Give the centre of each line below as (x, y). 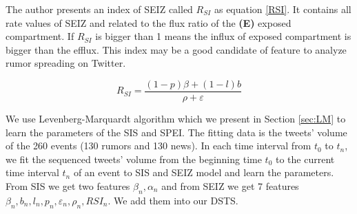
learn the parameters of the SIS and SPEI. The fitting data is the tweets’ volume (176, 132)
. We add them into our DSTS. (173, 200)
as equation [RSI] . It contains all (283, 9)
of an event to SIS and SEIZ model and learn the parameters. (204, 172)
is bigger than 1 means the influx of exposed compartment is (223, 36)
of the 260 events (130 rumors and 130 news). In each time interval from (159, 146)
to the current (305, 159)
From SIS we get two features (68, 186)
